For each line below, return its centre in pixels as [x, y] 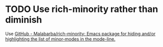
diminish [24, 20]
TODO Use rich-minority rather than [82, 9]
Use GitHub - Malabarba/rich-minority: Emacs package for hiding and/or [80, 33]
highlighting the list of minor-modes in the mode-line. [60, 39]
